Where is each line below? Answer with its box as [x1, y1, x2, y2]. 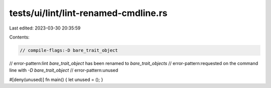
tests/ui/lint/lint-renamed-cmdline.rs [9, 7, 168, 18]
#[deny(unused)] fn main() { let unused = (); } [9, 76, 103, 82]
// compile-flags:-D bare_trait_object [20, 47, 118, 53]
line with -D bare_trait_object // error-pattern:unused [9, 67, 118, 73]
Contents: [9, 34, 30, 40]
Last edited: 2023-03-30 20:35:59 [9, 25, 81, 31]
